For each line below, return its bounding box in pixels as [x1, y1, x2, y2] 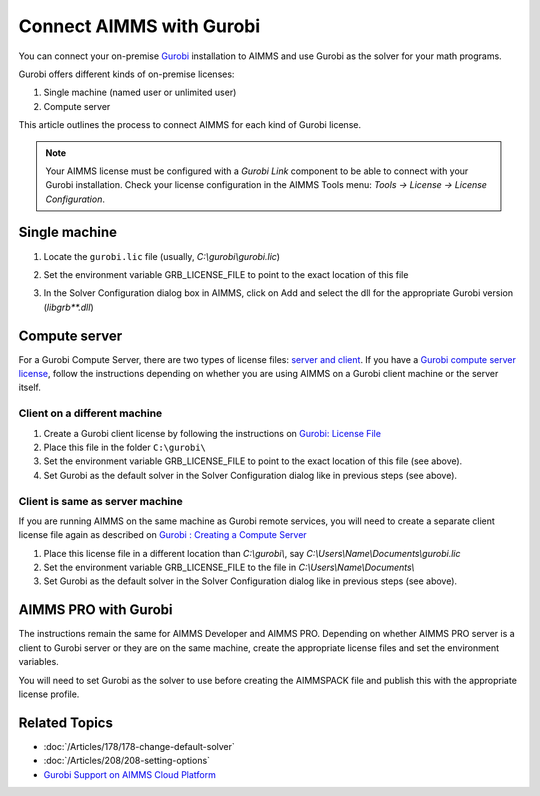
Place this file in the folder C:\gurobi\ [43, 441, 207, 453]
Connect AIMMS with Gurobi [18, 15, 261, 37]
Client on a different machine [18, 406, 163, 420]
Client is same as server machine [18, 494, 184, 508]
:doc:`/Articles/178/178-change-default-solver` [43, 740, 235, 752]
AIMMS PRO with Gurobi [18, 601, 173, 619]
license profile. [18, 688, 80, 700]
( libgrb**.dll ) [43, 301, 94, 313]
